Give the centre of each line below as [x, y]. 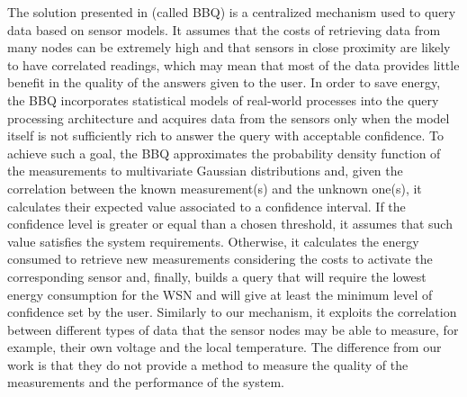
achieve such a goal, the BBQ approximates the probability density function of [224, 153]
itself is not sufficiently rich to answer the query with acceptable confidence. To [225, 135]
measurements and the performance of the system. [146, 382]
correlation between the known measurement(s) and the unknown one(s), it [215, 188]
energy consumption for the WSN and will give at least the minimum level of [220, 294]
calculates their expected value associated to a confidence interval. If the [207, 206]
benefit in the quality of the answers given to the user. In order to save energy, [224, 82]
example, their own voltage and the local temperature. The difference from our [225, 347]
